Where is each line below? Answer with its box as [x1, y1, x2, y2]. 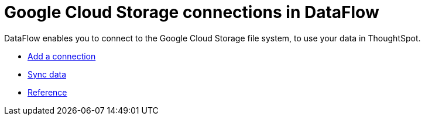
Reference [28, 87, 67, 97]
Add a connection [28, 51, 96, 61]
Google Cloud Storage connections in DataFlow [4, 2, 379, 22]
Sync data [28, 69, 67, 79]
